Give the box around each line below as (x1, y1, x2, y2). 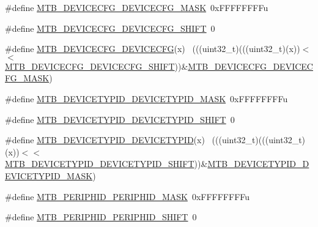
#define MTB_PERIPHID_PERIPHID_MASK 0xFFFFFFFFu (5, 190, 250, 203)
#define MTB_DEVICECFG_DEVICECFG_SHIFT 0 (5, 21, 215, 34)
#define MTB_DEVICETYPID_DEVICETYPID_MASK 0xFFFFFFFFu (5, 92, 288, 105)
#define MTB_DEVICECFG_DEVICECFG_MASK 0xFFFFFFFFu (5, 1, 268, 13)
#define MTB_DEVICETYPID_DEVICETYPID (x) (5, 133, 205, 146)
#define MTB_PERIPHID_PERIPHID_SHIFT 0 (5, 210, 197, 223)
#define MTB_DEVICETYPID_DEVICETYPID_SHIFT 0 (5, 113, 235, 125)
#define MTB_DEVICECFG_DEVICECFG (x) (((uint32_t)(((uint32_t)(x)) (5, 42, 300, 55)
